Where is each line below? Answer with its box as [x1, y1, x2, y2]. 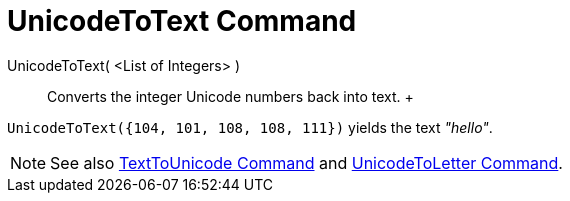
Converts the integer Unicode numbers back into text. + [47, 87, 414, 105]
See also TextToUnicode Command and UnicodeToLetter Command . [50, 152, 563, 173]
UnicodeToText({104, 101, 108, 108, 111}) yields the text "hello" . [7, 118, 493, 136]
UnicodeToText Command [7, 4, 357, 38]
